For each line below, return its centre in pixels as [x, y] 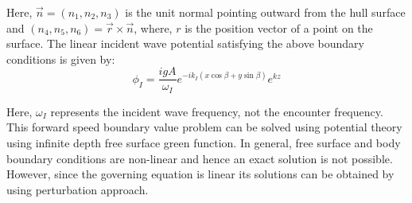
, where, [153, 27]
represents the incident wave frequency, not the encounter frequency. [217, 111]
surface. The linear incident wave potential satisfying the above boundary [185, 43]
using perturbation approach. [78, 189]
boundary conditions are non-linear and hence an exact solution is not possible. [200, 158]
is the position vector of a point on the [279, 27]
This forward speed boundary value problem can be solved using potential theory [204, 127]
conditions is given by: [61, 59]
